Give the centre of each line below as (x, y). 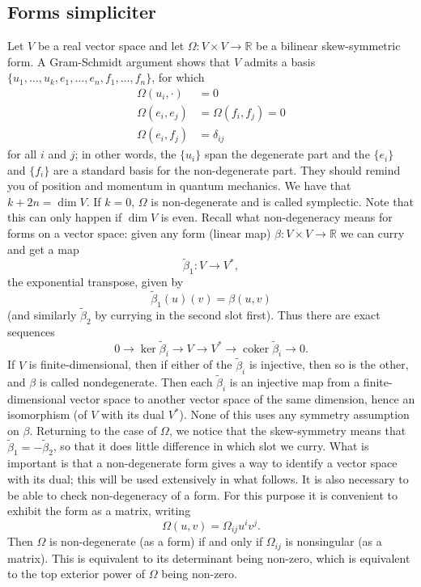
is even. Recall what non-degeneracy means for (276, 217)
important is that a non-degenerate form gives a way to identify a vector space (202, 463)
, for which (178, 77)
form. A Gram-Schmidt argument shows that (119, 61)
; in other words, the (125, 154)
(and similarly (42, 315)
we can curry (372, 233)
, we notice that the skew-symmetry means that (287, 430)
